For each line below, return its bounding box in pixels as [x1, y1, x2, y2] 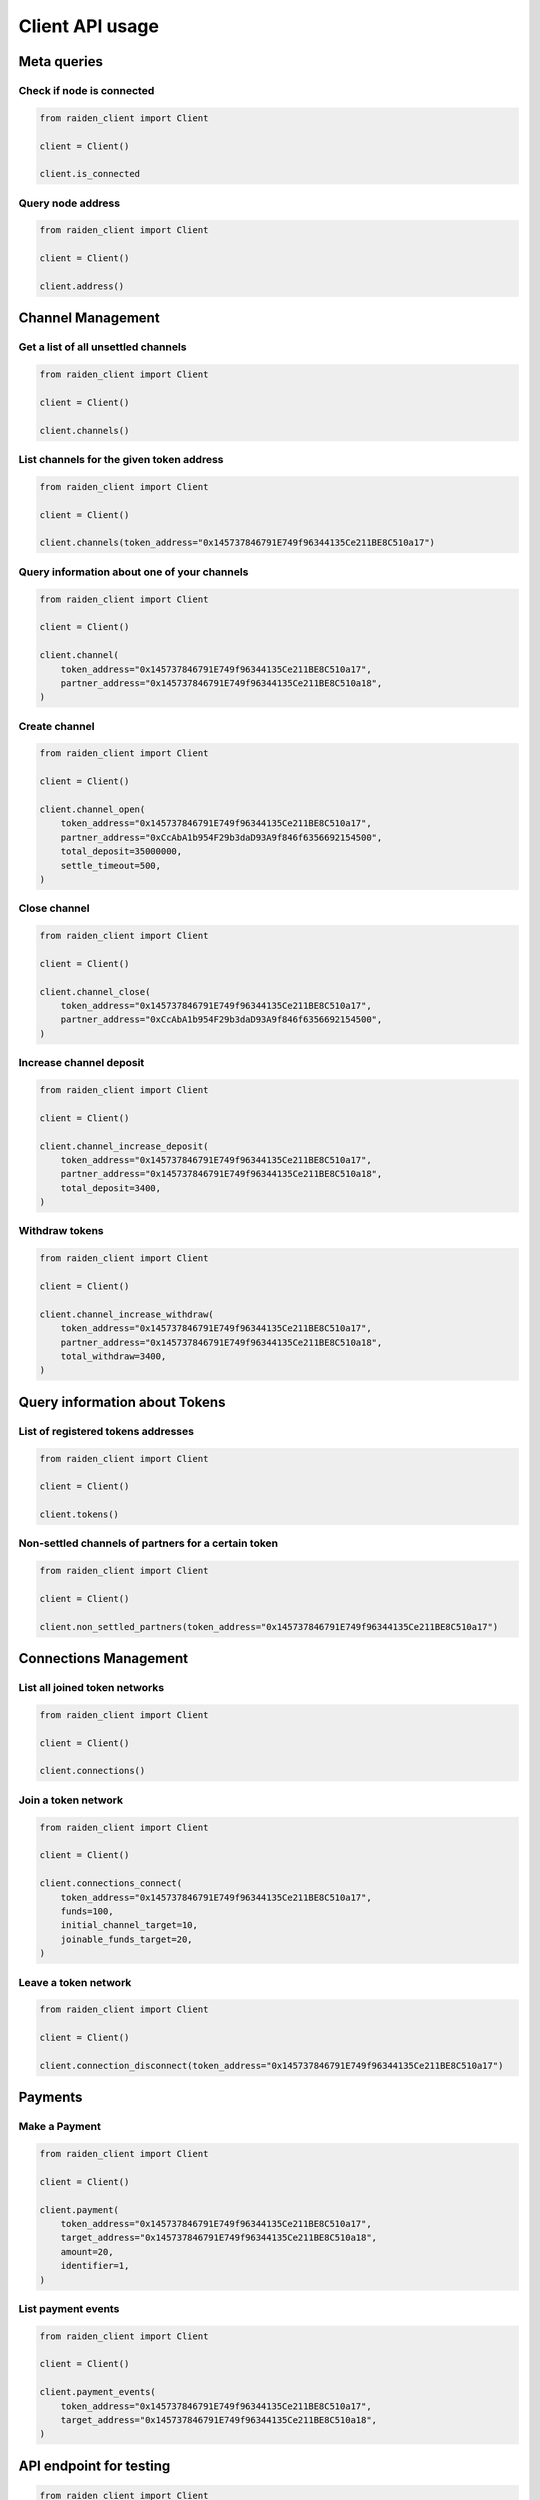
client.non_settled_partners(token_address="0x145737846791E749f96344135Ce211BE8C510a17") [39, 1621, 499, 1632]
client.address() [39, 280, 125, 292]
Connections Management [18, 1650, 189, 1667]
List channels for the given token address [18, 453, 224, 467]
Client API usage [18, 15, 160, 37]
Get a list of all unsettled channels [18, 340, 187, 354]
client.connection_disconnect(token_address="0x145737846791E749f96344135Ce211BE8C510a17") [39, 2060, 504, 2071]
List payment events [18, 2301, 120, 2315]
